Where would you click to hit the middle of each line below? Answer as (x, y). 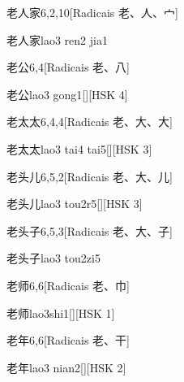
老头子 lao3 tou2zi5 (53, 258)
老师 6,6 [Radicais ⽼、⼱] (68, 285)
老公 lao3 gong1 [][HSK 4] (67, 94)
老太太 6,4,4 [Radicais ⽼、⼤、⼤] (90, 122)
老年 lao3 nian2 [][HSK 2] (66, 367)
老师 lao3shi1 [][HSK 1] (61, 313)
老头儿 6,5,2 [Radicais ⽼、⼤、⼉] (90, 176)
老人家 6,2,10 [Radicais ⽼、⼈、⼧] (92, 12)
